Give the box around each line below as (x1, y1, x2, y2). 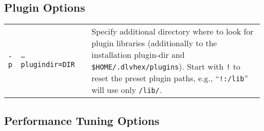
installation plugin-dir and (91, 49, 185, 61)
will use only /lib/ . (91, 84, 162, 96)
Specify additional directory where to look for (91, 25, 254, 38)
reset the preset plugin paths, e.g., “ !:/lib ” (91, 72, 248, 84)
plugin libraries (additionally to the (91, 37, 217, 49)
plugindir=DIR (21, 60, 75, 69)
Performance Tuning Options (4, 112, 159, 128)
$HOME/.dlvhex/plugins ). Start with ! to (91, 60, 241, 73)
